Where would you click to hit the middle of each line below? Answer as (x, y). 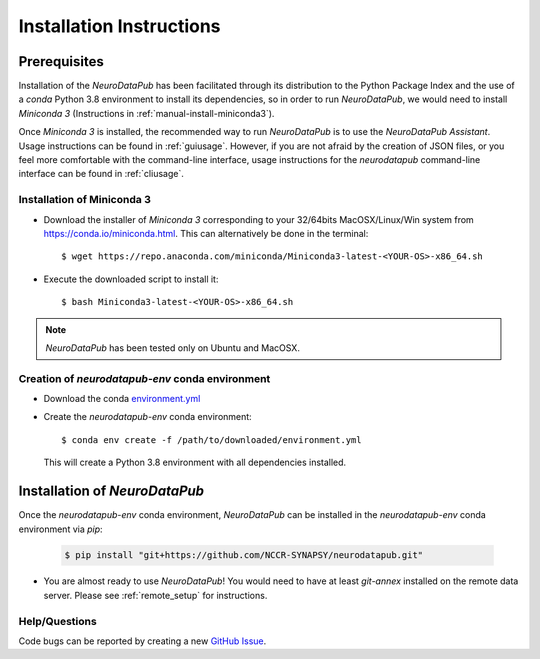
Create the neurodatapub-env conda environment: (147, 417)
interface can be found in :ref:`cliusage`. (101, 174)
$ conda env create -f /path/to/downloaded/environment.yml (211, 439)
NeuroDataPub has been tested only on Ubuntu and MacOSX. (172, 347)
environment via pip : (61, 529)
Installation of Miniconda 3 (85, 200)
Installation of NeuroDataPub (111, 491)
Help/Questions (57, 621)
